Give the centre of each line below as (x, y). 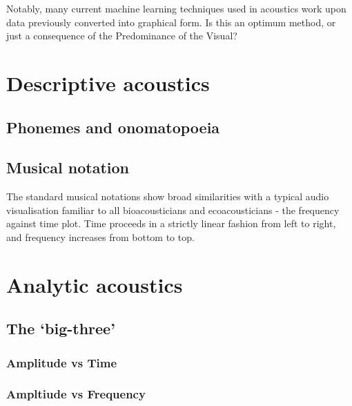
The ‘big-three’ (61, 328)
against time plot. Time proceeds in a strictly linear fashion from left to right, (171, 223)
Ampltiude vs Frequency (76, 394)
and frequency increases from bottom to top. (100, 236)
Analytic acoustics (95, 284)
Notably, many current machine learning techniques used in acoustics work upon (176, 8)
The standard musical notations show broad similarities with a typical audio (168, 196)
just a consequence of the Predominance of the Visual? (122, 36)
